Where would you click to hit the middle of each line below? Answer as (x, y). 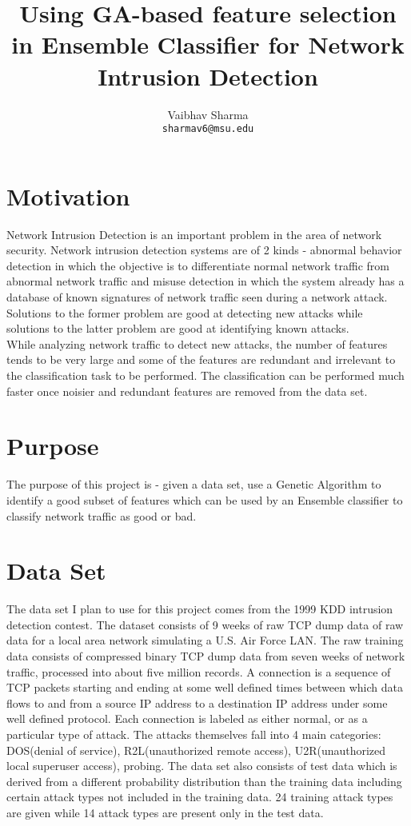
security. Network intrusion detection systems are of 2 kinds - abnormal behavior (204, 250)
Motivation (68, 196)
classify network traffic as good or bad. (102, 515)
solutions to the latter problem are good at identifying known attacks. (178, 328)
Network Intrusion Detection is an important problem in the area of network (194, 234)
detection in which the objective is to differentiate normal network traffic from (198, 265)
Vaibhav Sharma (208, 114)
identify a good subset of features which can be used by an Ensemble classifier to (205, 499)
